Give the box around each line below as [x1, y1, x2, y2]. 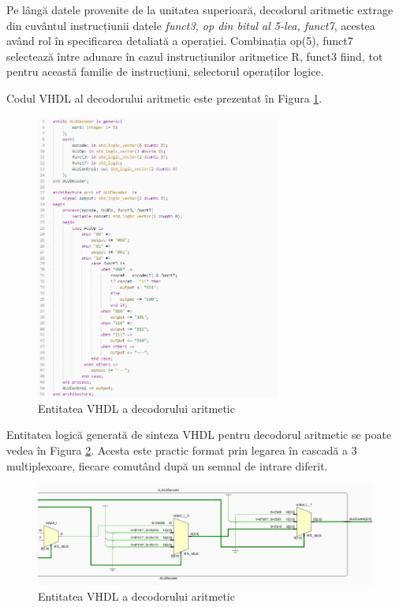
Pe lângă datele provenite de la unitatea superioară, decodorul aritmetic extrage [6, 2, 393, 17]
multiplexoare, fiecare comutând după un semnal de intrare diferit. [6, 457, 328, 474]
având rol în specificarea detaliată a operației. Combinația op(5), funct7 [6, 32, 353, 49]
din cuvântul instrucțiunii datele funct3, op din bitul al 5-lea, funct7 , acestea [6, 17, 375, 33]
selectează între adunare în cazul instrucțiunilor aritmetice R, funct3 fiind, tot [6, 47, 383, 64]
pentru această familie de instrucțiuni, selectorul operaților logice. [6, 63, 324, 80]
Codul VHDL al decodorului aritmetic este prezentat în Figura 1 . [6, 89, 323, 106]
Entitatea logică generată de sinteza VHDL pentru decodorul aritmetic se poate [6, 426, 392, 443]
